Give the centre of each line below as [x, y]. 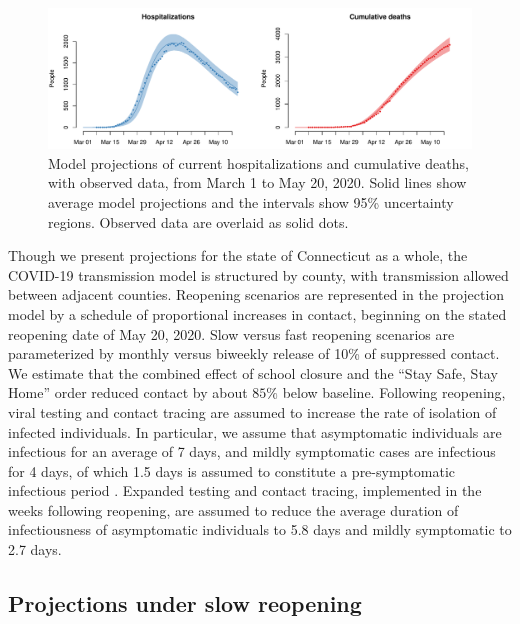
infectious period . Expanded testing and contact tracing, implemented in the [245, 490]
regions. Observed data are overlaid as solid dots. [198, 221]
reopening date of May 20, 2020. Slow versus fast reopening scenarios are [231, 333]
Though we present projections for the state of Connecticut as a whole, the [238, 255]
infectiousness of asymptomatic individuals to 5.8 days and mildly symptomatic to [260, 529]
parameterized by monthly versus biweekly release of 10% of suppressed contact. [254, 353]
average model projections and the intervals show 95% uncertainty [251, 201]
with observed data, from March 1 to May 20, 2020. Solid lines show [257, 182]
